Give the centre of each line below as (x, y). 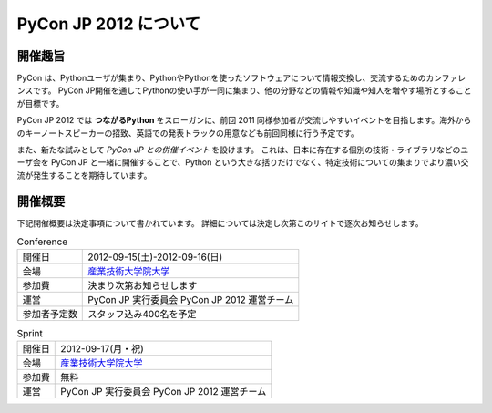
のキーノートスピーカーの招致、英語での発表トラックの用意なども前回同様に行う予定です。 (188, 133)
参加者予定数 (50, 315)
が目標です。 (41, 103)
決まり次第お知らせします (143, 285)
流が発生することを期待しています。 (84, 175)
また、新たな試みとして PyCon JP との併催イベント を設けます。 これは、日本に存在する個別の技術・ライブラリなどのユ (243, 150)
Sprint (30, 333)
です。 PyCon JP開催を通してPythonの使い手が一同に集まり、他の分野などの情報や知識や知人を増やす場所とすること (252, 90)
